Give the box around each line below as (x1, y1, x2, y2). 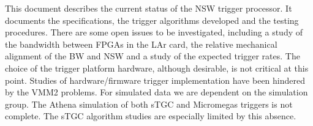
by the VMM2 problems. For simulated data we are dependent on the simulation (5, 86, 308, 98)
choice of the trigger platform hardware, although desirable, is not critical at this (5, 61, 309, 74)
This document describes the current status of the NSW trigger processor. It (5, 2, 292, 14)
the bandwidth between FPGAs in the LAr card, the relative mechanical (5, 37, 277, 50)
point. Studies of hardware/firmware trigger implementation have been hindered (5, 73, 305, 86)
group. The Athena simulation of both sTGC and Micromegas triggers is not (5, 97, 293, 110)
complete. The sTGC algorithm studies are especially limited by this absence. (5, 109, 296, 122)
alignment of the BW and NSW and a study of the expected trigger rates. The (5, 50, 300, 62)
